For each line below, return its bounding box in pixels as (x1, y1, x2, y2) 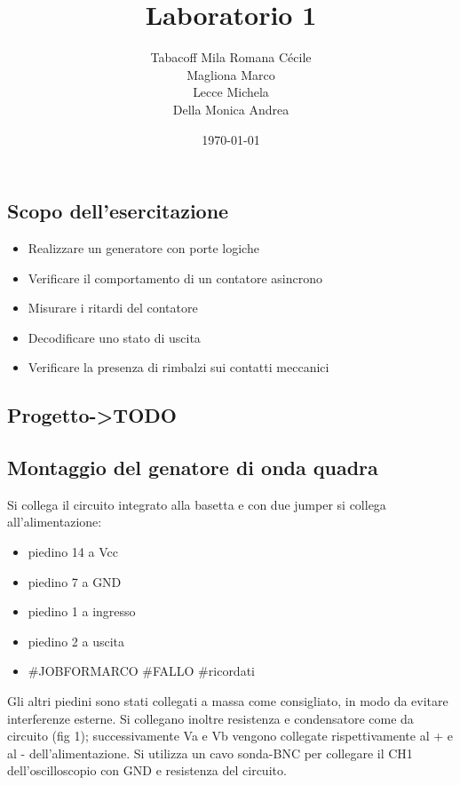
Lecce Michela (193, 83, 269, 101)
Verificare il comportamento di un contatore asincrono (28, 268, 323, 287)
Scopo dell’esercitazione (7, 197, 229, 225)
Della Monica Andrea (172, 99, 289, 118)
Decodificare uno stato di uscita (28, 328, 201, 346)
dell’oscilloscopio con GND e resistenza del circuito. (7, 761, 287, 780)
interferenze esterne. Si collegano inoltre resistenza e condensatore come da (7, 709, 414, 727)
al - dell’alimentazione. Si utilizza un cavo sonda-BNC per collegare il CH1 (7, 743, 413, 762)
